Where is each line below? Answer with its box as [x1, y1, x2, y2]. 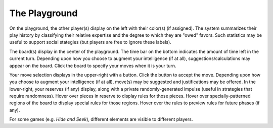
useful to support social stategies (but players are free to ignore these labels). [9, 39, 171, 45]
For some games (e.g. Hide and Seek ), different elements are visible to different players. [9, 116, 193, 122]
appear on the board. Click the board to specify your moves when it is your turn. [9, 62, 176, 69]
